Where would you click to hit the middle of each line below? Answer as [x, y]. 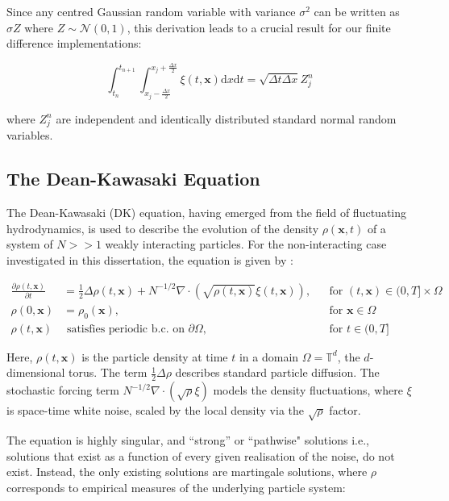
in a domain [269, 356]
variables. [30, 135]
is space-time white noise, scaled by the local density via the [155, 410]
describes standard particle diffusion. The [277, 372]
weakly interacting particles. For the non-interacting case [246, 244]
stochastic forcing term [63, 390]
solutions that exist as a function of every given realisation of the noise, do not [201, 455]
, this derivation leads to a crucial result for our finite [259, 27]
